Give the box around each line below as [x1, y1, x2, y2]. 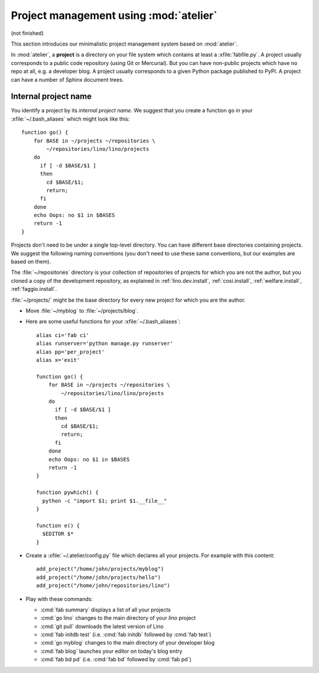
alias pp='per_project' [36, 348, 105, 355]
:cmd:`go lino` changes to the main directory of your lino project [40, 614, 196, 622]
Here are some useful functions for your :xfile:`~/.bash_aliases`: [25, 318, 181, 325]
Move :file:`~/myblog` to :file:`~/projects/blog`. [25, 308, 139, 314]
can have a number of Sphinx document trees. [11, 76, 124, 83]
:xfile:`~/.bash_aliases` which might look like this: [11, 115, 130, 122]
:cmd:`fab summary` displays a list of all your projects [40, 606, 171, 613]
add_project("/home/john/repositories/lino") [36, 583, 171, 589]
